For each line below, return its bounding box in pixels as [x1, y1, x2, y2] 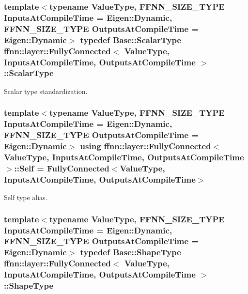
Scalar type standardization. [4, 86, 88, 96]
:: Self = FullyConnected [14, 162, 109, 174]
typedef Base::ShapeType [80, 246, 181, 258]
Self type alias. [4, 192, 47, 202]
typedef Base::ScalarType [80, 33, 182, 46]
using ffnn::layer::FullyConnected [80, 140, 211, 152]
